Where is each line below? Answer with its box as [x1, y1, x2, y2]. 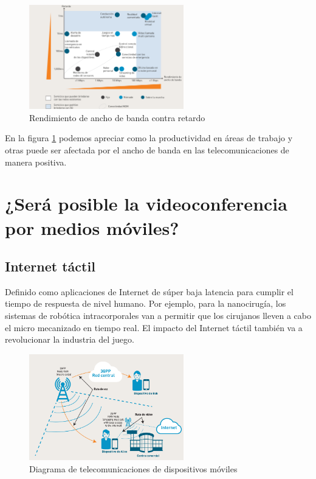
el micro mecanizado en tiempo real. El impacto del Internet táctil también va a [5, 321, 303, 334]
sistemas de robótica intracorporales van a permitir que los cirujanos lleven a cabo [5, 309, 311, 322]
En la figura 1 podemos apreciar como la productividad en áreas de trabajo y [5, 131, 293, 144]
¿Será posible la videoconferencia [5, 191, 287, 216]
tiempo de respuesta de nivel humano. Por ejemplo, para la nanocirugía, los [5, 297, 286, 310]
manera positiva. [5, 155, 67, 168]
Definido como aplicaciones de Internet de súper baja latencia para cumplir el [5, 285, 294, 298]
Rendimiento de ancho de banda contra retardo [29, 111, 205, 124]
